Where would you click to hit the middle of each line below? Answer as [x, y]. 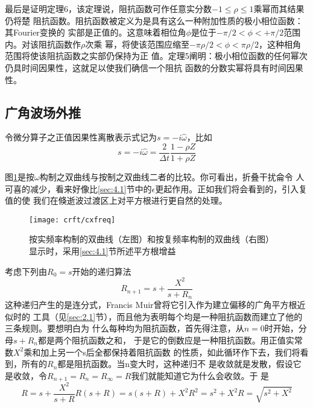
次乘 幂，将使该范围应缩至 [137, 44]
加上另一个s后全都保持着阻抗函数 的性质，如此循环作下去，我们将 [170, 352]
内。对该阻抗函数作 [43, 44]
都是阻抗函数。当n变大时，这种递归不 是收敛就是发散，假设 [175, 364]
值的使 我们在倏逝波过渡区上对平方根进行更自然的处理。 [116, 200]
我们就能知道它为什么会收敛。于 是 [200, 375]
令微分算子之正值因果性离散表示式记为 [81, 137]
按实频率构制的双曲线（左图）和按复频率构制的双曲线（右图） [151, 239]
